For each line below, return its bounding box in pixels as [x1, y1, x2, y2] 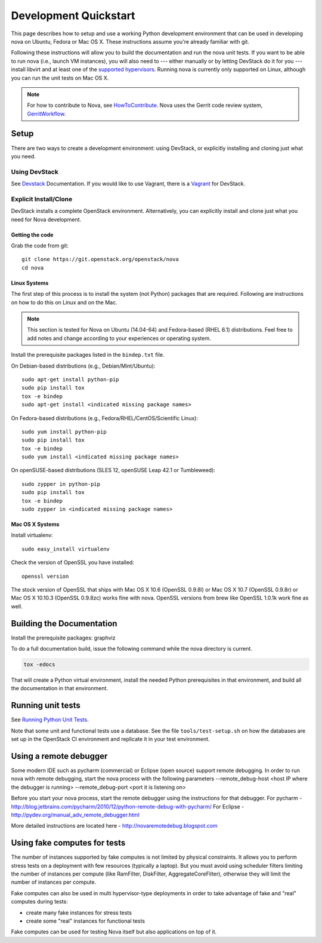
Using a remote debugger [11, 751, 108, 761]
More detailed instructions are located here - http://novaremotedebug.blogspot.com [11, 822, 218, 829]
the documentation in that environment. [11, 685, 109, 692]
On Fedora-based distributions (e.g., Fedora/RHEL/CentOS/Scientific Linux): [11, 414, 198, 421]
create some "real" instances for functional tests [26, 917, 145, 924]
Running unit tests [11, 700, 80, 711]
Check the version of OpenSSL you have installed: [11, 559, 134, 566]
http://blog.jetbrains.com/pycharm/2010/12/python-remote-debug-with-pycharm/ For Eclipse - [11, 803, 244, 810]
